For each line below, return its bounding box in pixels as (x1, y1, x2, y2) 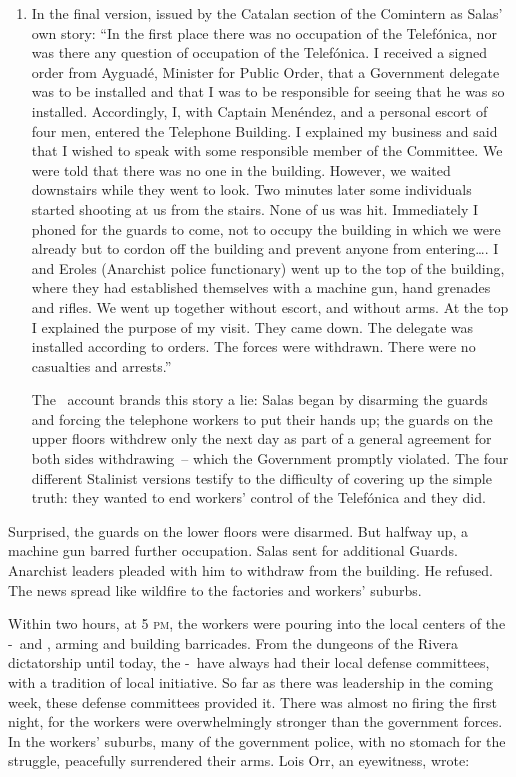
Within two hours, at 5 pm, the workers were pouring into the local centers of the (8, 613, 506, 634)
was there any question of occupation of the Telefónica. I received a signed (31, 42, 488, 63)
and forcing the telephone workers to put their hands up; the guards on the (31, 408, 493, 429)
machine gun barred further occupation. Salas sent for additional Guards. (8, 540, 458, 561)
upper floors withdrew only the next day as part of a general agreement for (31, 428, 492, 449)
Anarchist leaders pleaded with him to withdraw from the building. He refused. (8, 560, 494, 581)
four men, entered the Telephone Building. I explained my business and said (31, 120, 498, 141)
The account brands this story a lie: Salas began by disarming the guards (31, 389, 488, 410)
